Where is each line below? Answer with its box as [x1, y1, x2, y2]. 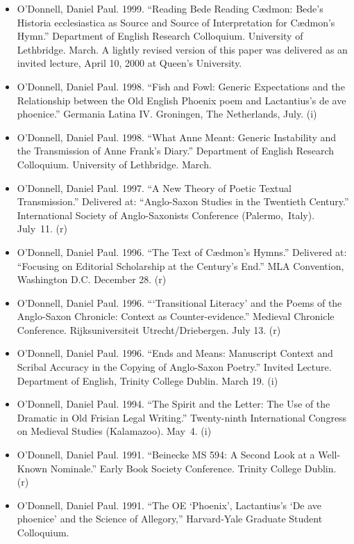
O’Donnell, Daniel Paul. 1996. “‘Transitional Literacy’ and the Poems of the [17, 295, 342, 310]
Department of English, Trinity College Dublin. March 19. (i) [17, 373, 278, 387]
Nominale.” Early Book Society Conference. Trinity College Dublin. [50, 461, 337, 475]
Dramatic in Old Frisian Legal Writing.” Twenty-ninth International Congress [17, 410, 347, 424]
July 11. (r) [17, 221, 67, 236]
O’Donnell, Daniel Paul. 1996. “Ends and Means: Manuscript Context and [17, 346, 333, 360]
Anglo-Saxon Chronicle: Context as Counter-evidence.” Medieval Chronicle [17, 309, 335, 323]
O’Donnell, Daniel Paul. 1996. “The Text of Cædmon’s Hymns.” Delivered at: [17, 244, 347, 259]
